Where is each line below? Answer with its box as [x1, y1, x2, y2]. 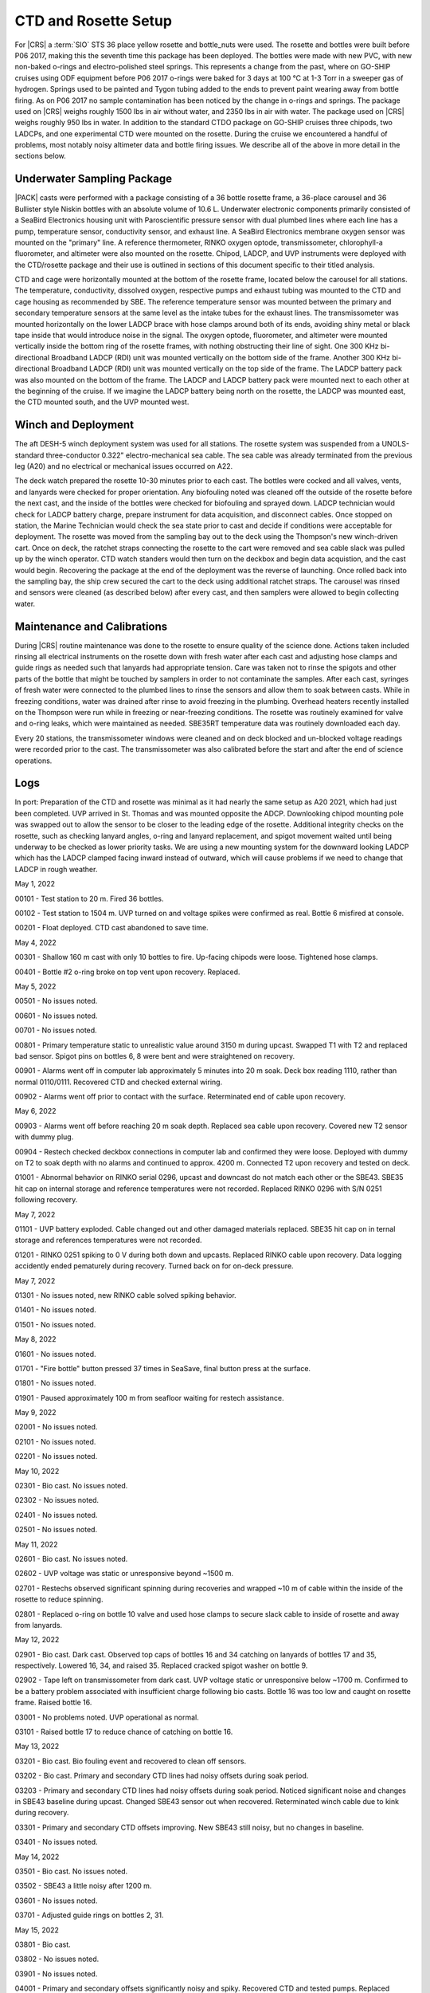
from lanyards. [14, 1620, 63, 1629]
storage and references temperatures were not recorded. [14, 1236, 202, 1245]
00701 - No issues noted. [14, 1025, 97, 1036]
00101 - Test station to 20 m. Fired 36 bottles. [14, 894, 164, 903]
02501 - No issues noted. [14, 1525, 98, 1535]
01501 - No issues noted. [14, 1319, 96, 1329]
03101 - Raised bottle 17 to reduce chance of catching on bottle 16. [14, 1727, 233, 1737]
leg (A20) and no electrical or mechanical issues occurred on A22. [14, 462, 233, 471]
